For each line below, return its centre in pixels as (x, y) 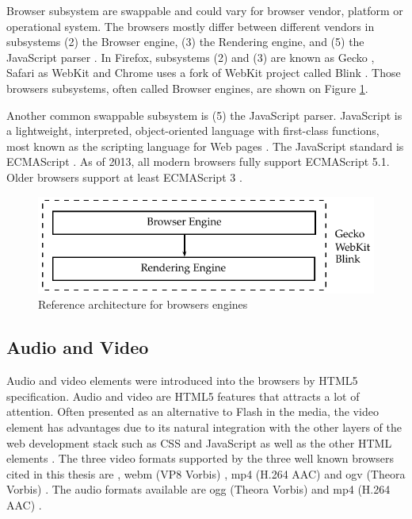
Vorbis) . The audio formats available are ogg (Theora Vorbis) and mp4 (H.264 (198, 489)
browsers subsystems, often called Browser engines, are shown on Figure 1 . (187, 88)
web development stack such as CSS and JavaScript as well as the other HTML (199, 442)
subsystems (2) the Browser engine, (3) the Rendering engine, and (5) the (185, 42)
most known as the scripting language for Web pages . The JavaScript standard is (205, 146)
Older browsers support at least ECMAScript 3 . (124, 177)
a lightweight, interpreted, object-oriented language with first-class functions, (193, 131)
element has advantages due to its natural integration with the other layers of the (204, 427)
